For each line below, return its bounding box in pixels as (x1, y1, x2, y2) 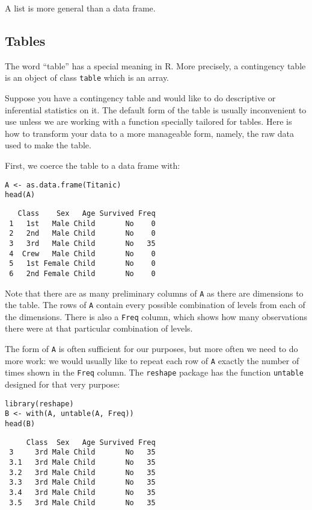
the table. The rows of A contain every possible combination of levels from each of (5, 298, 305, 311)
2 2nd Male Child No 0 (9, 229, 156, 238)
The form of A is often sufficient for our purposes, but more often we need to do (5, 342, 298, 355)
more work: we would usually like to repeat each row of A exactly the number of (5, 354, 299, 367)
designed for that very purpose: (5, 378, 120, 391)
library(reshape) (5, 399, 74, 408)
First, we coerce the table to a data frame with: (5, 159, 180, 172)
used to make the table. (5, 139, 91, 151)
